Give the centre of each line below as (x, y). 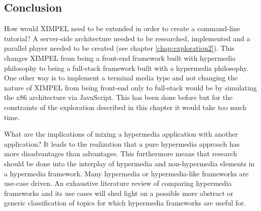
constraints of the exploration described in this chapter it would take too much (125, 107)
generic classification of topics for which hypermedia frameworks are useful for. (125, 203)
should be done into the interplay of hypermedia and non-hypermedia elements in (129, 163)
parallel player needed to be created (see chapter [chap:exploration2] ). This (119, 48)
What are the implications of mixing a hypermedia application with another (121, 134)
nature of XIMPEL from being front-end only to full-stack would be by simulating (130, 87)
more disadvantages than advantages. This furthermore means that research (121, 153)
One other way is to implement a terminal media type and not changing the (121, 78)
